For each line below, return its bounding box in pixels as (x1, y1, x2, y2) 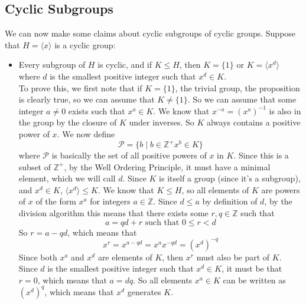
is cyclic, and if (97, 58, 152, 71)
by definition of (202, 195, 258, 207)
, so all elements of (181, 183, 249, 196)
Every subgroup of (18, 58, 86, 71)
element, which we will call (18, 172, 116, 184)
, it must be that (222, 262, 282, 275)
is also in (269, 104, 301, 117)
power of (18, 127, 50, 140)
